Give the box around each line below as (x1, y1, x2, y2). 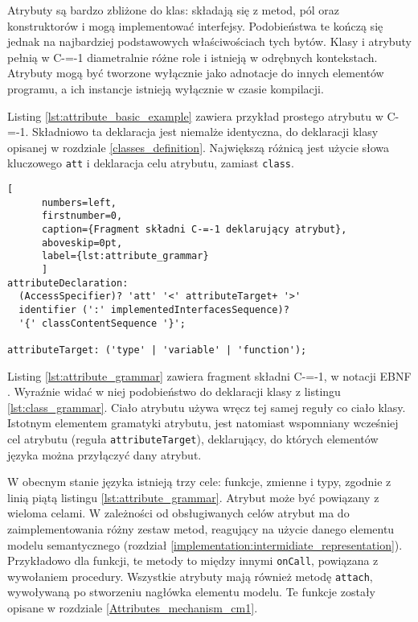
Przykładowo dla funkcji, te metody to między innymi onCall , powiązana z (7, 552, 379, 569)
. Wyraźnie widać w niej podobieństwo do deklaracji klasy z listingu (7, 383, 341, 400)
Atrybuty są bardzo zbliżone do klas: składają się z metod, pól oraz (7, 2, 340, 18)
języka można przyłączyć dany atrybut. (7, 446, 202, 463)
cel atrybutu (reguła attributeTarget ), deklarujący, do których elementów (7, 430, 379, 447)
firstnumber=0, (41, 210, 123, 222)
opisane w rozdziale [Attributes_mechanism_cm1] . (7, 599, 258, 616)
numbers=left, (41, 196, 117, 208)
